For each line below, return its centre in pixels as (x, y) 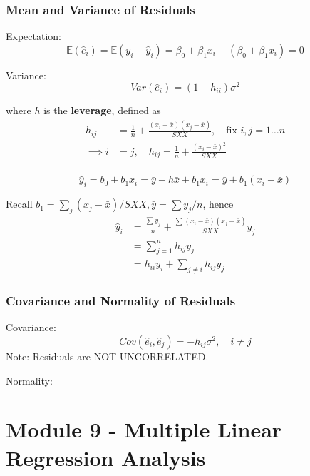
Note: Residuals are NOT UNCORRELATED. (107, 356)
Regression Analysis (106, 457)
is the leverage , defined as (102, 110)
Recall (19, 204)
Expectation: (33, 36)
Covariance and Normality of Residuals (121, 301)
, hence (218, 204)
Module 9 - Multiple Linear (144, 429)
